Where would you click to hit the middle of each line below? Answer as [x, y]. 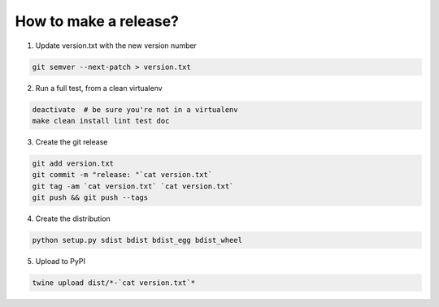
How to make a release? [97, 21]
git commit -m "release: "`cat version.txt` [122, 175]
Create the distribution [73, 218]
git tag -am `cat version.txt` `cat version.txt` [133, 186]
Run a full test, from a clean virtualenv [99, 88]
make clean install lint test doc [101, 121]
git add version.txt [73, 163]
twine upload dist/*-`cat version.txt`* [113, 283]
